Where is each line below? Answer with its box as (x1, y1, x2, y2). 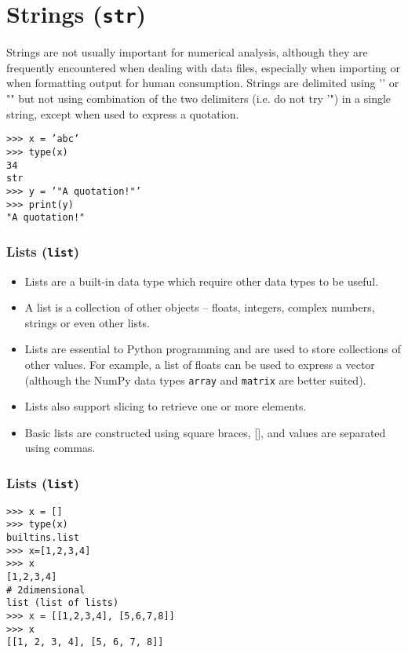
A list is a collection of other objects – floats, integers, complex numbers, (24, 299, 375, 316)
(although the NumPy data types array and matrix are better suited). (24, 371, 366, 388)
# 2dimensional (6, 584, 86, 596)
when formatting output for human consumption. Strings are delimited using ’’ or (6, 75, 399, 91)
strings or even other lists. (24, 314, 150, 330)
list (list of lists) (6, 597, 119, 609)
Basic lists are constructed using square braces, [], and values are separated (24, 424, 386, 440)
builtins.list (6, 532, 80, 544)
